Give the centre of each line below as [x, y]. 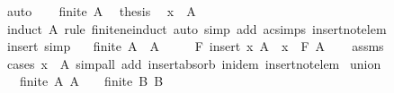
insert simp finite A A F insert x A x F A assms [195, 46]
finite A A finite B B [91, 81]
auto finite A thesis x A [101, 11]
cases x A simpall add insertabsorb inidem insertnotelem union [194, 63]
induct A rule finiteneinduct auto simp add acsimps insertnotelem [197, 28]
